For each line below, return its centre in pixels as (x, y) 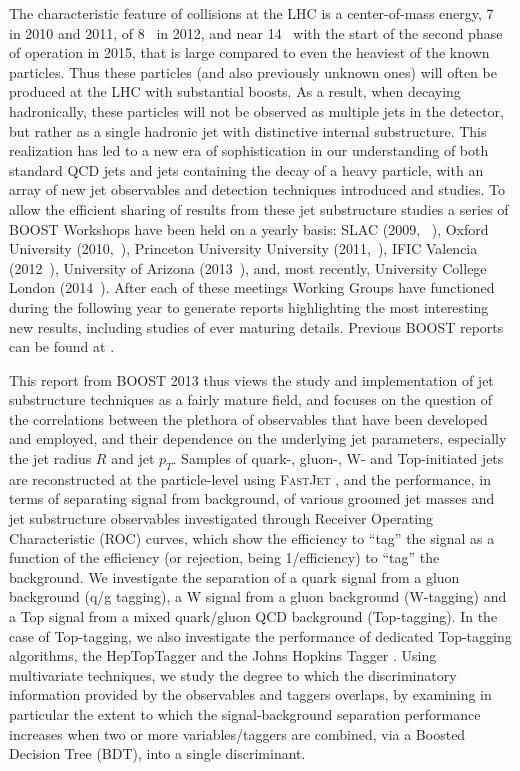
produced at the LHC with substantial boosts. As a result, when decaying (235, 91)
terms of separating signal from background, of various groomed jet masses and (252, 498)
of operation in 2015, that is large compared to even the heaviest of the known (249, 52)
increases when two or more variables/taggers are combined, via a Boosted (237, 733)
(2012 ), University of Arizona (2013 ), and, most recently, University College (248, 267)
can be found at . (62, 346)
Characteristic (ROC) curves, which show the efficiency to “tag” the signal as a (252, 537)
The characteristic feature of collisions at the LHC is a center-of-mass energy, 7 (251, 13)
